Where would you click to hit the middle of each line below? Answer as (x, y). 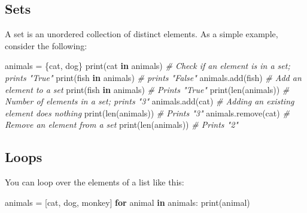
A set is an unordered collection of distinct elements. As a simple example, (142, 34)
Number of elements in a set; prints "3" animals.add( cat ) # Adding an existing (150, 101)
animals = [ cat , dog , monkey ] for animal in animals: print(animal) (127, 202)
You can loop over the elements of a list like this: (95, 182)
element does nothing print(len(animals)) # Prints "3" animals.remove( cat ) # (147, 112)
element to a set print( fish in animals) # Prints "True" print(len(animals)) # (147, 89)
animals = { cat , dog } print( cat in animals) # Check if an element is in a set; (148, 66)
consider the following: (46, 45)
